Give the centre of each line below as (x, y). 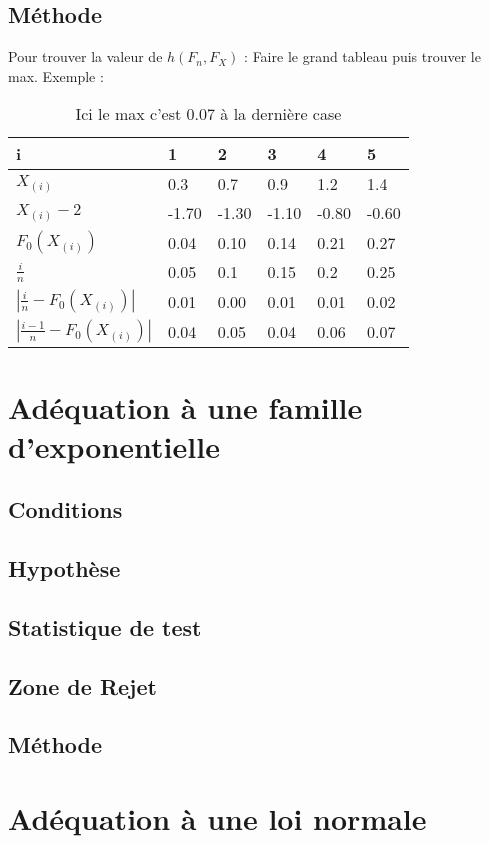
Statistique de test (105, 626)
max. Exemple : (56, 75)
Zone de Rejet (82, 685)
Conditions (65, 509)
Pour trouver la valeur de (85, 56)
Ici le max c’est (128, 114)
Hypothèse (64, 568)
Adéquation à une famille (185, 406)
